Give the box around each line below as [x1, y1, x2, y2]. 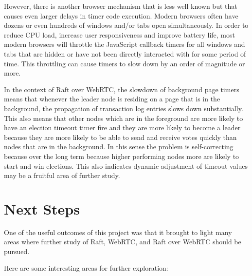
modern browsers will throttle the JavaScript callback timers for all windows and [4, 39, 245, 49]
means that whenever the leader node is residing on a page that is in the [4, 94, 220, 104]
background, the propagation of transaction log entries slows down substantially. [4, 103, 243, 113]
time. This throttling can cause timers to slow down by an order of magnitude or [4, 58, 245, 68]
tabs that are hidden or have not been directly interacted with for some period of [4, 48, 246, 59]
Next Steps [4, 198, 80, 218]
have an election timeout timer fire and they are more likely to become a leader [4, 122, 241, 133]
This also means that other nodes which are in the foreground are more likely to [4, 113, 243, 123]
